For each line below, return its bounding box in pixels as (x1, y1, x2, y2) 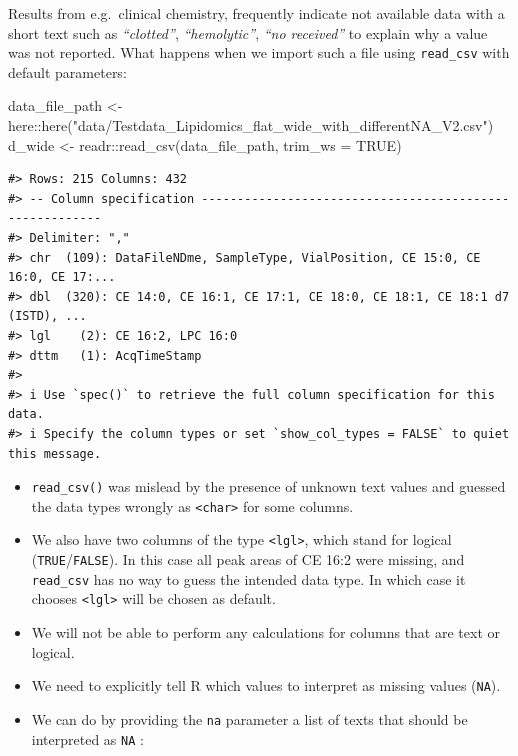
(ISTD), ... (8, 309, 87, 324)
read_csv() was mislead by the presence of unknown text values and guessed (31, 476, 506, 497)
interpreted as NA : (31, 728, 144, 749)
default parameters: (8, 61, 127, 82)
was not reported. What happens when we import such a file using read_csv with (8, 42, 510, 63)
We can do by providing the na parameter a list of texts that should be (31, 708, 468, 729)
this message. (8, 446, 102, 461)
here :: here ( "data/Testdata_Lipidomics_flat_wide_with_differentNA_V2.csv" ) (8, 115, 494, 136)
